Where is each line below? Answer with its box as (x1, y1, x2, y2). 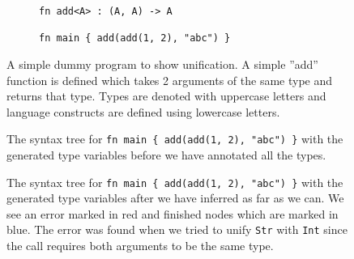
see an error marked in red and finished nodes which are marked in (6, 205, 339, 222)
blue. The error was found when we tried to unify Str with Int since (6, 221, 348, 238)
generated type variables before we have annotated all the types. (6, 146, 326, 163)
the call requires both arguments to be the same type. (6, 237, 274, 254)
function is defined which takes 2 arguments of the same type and (6, 71, 333, 88)
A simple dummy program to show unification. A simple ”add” (6, 55, 318, 72)
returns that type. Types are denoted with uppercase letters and (6, 87, 326, 104)
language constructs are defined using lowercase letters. (6, 103, 280, 120)
